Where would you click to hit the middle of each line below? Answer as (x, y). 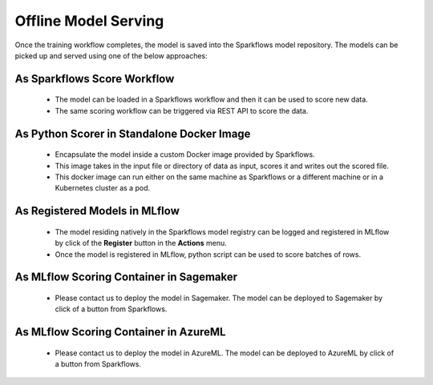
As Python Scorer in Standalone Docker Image (133, 133)
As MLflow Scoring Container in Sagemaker (126, 277)
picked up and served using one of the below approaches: (111, 55)
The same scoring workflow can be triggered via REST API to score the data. (182, 110)
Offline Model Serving (89, 21)
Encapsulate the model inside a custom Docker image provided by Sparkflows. (185, 154)
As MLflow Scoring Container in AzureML (120, 332)
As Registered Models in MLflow (97, 211)
